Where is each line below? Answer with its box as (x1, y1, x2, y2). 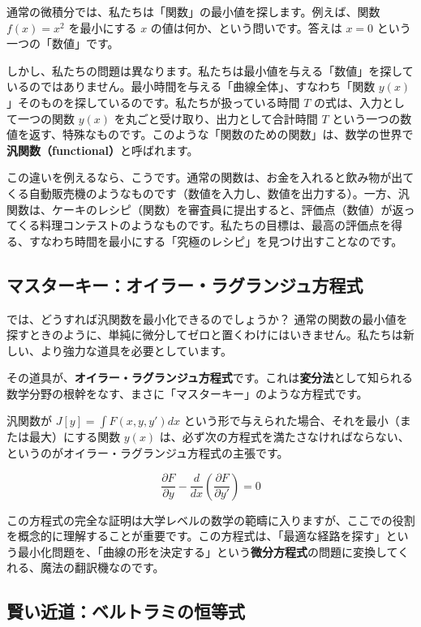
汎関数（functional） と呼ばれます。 (6, 141, 199, 158)
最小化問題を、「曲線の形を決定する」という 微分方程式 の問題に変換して (17, 543, 398, 560)
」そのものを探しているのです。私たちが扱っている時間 (6, 93, 300, 110)
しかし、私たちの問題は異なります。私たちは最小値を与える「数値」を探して (6, 62, 414, 79)
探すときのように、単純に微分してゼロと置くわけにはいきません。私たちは (6, 326, 403, 343)
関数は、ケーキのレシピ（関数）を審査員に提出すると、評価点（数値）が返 (6, 200, 404, 217)
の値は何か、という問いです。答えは (150, 19, 342, 36)
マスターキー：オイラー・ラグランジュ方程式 (6, 272, 363, 297)
